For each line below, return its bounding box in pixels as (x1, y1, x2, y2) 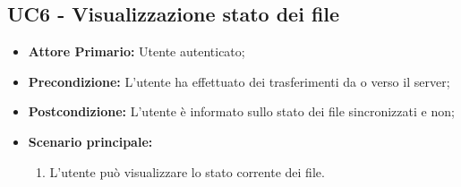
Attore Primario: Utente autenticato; (28, 42, 245, 61)
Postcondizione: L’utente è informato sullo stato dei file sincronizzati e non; (28, 102, 455, 121)
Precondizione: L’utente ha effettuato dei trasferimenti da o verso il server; (28, 72, 450, 90)
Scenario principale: (28, 132, 153, 150)
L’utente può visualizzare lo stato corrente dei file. (49, 162, 325, 181)
